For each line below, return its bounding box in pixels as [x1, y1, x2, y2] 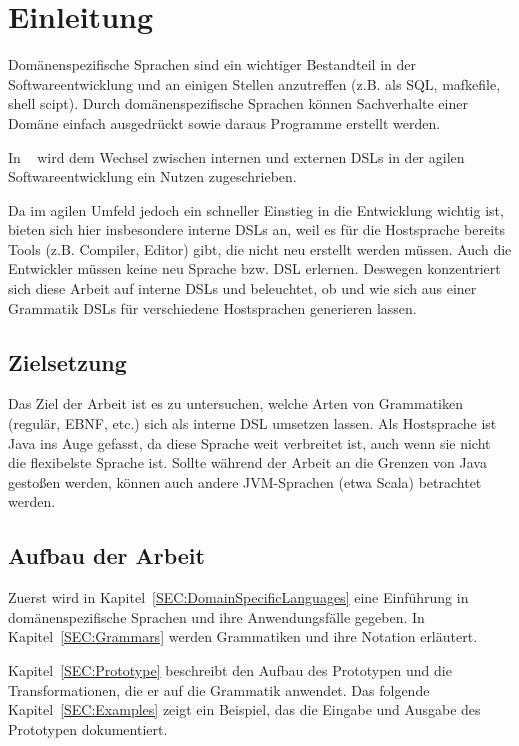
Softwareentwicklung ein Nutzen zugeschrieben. [8, 166, 297, 187]
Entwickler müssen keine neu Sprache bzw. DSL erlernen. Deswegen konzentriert [8, 258, 501, 279]
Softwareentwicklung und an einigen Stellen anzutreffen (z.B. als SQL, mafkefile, [8, 73, 501, 94]
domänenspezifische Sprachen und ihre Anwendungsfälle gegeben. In [8, 606, 425, 627]
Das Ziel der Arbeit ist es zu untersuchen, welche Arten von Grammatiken [8, 393, 463, 414]
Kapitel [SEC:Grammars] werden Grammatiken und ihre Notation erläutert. [8, 626, 478, 647]
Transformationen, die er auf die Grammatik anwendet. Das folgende [8, 679, 430, 700]
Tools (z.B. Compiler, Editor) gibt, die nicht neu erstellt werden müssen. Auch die [8, 238, 512, 259]
